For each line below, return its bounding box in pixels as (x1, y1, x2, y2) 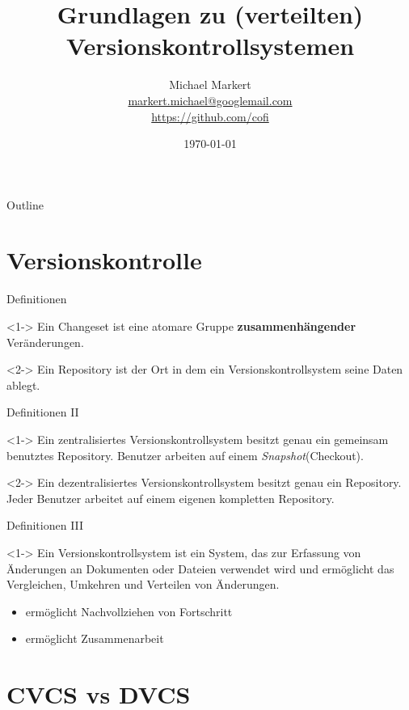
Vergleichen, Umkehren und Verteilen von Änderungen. (6, 576, 280, 593)
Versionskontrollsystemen (65, 29, 355, 62)
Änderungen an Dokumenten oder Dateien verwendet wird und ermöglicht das (6, 560, 394, 577)
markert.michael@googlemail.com (128, 91, 293, 108)
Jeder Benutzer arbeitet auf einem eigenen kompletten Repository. (6, 489, 335, 506)
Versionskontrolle (6, 243, 202, 277)
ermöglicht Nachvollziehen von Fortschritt (25, 602, 233, 619)
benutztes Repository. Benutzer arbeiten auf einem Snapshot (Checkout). (6, 446, 364, 463)
